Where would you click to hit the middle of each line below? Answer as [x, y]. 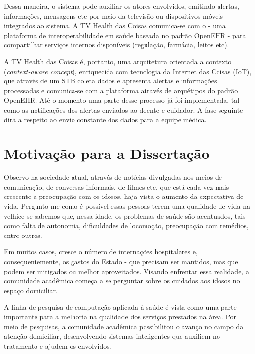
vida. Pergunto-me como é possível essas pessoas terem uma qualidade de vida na [127, 206]
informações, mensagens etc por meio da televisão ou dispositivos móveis [113, 16]
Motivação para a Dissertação [107, 153]
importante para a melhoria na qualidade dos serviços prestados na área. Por [120, 316]
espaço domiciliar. [31, 290]
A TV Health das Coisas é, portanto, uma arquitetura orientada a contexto [118, 61]
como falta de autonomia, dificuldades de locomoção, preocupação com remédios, [126, 225]
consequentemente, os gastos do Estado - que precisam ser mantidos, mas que [121, 261]
